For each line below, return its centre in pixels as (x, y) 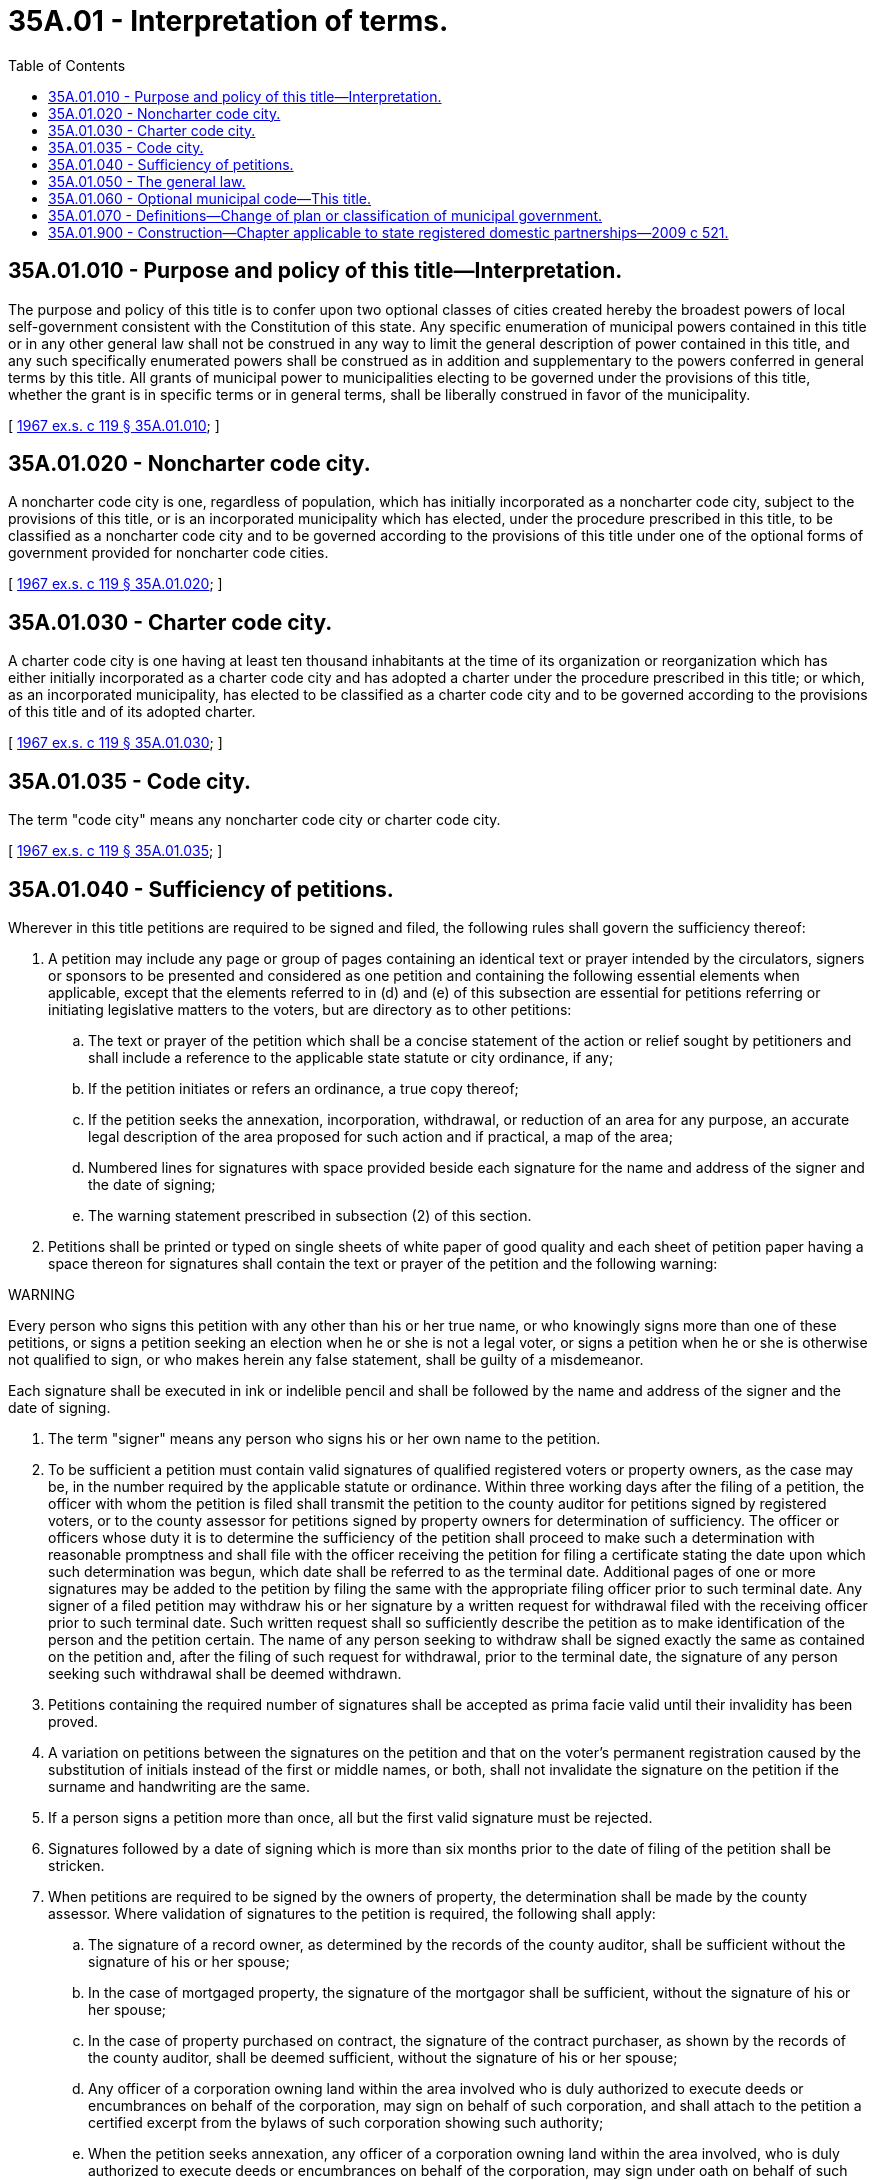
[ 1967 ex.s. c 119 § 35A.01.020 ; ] (115, 584)
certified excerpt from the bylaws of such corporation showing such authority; (346, 2122)
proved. (73, 1721)
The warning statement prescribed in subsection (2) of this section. (310, 1215)
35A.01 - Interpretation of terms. (228, 21)
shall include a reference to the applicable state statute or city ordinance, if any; (351, 1057)
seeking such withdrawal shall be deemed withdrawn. (225, 1673)
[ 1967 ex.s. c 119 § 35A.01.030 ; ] (115, 743)
